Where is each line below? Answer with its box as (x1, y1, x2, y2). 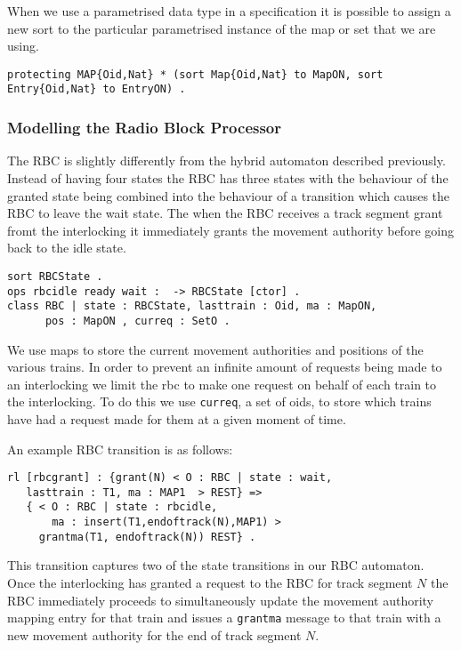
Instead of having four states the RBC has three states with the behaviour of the (7, 168, 449, 187)
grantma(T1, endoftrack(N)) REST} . (38, 530, 256, 543)
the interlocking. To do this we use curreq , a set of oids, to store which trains (7, 392, 432, 411)
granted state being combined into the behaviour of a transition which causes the (7, 186, 450, 205)
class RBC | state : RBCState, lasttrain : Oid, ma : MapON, (7, 300, 377, 313)
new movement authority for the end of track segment (7, 625, 302, 644)
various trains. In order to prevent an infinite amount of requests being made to (7, 357, 442, 376)
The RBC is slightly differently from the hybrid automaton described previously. (7, 151, 446, 170)
